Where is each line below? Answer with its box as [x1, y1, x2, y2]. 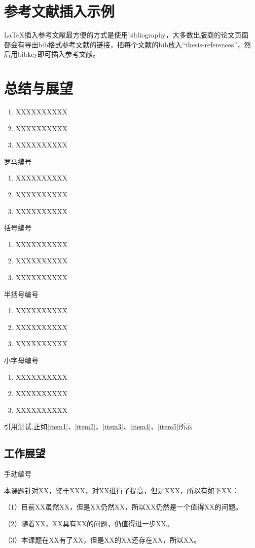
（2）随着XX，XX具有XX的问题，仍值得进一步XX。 [4, 518, 173, 528]
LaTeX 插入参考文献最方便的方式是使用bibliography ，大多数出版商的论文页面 [4, 30, 249, 40]
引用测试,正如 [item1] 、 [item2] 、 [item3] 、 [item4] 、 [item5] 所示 [4, 421, 192, 432]
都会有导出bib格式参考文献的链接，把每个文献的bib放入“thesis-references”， [4, 39, 244, 49]
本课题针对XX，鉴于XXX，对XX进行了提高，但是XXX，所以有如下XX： [4, 485, 239, 495]
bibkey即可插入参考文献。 [17, 49, 100, 59]
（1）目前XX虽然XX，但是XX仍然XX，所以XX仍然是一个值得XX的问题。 [4, 502, 242, 512]
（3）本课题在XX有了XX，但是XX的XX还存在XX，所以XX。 [4, 535, 201, 545]
